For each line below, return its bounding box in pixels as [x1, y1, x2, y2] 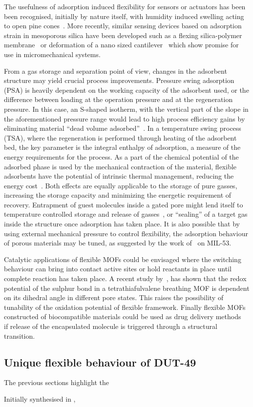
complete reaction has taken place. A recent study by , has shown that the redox [4, 273, 247, 284]
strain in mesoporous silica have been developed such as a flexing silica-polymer [4, 30, 242, 40]
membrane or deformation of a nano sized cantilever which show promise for [4, 40, 239, 50]
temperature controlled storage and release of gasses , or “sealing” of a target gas [4, 209, 248, 219]
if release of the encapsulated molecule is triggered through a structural [4, 321, 217, 331]
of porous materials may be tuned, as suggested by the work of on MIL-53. [4, 238, 232, 248]
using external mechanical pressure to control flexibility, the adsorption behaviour [4, 228, 248, 238]
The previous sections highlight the [4, 377, 109, 387]
